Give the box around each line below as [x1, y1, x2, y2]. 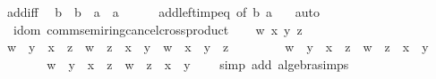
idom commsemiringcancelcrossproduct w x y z [13, 20, 303, 38]
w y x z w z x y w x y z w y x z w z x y [6, 37, 429, 56]
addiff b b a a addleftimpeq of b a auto [6, 3, 320, 20]
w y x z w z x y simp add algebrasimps [47, 54, 349, 73]
